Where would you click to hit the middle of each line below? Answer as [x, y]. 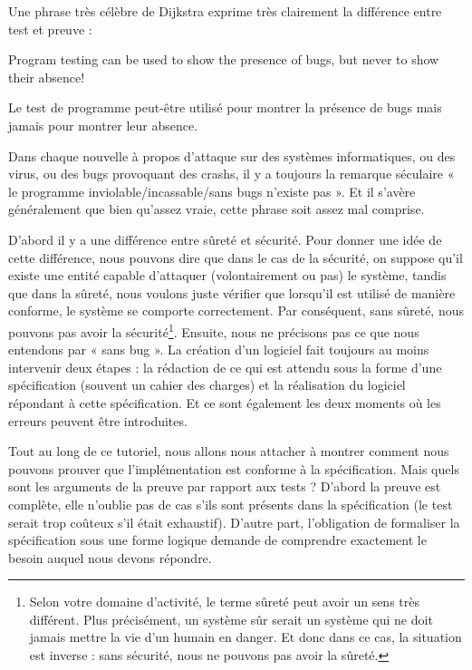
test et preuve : [50, 29]
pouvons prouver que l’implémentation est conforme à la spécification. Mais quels [234, 468]
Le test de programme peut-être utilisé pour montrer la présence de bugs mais [225, 107]
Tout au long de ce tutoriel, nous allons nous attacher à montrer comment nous [229, 451]
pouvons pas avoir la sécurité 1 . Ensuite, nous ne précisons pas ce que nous [214, 330]
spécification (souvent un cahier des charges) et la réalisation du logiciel [207, 385]
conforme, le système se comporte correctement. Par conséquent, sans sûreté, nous [236, 311]
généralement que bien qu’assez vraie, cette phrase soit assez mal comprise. [217, 209]
